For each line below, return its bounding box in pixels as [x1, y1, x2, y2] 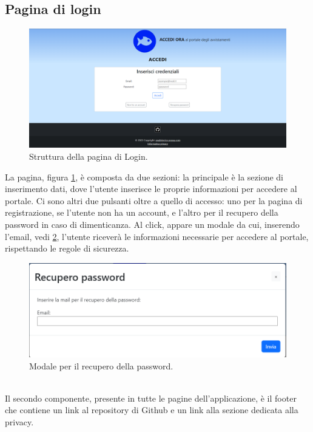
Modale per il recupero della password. [29, 359, 173, 372]
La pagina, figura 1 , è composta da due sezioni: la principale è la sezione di [5, 170, 284, 183]
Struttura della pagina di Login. [29, 150, 148, 163]
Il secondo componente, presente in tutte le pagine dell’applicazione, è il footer [5, 391, 297, 404]
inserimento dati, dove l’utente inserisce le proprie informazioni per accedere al [5, 182, 297, 195]
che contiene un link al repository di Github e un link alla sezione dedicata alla [5, 403, 298, 416]
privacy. [5, 415, 34, 428]
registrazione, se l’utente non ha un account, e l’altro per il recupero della [5, 206, 278, 219]
